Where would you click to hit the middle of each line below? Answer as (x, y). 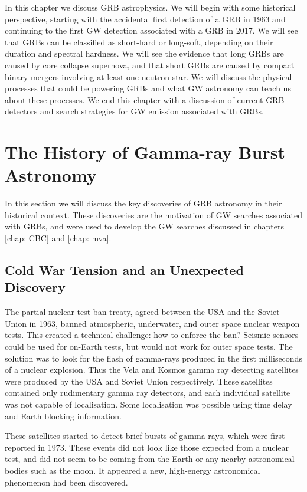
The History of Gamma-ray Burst (145, 152)
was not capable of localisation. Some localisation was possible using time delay (148, 404)
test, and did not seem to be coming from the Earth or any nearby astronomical (150, 459)
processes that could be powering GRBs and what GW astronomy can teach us (148, 88)
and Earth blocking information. (63, 416)
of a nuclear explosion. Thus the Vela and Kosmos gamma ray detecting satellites (152, 370)
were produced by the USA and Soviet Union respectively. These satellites (139, 381)
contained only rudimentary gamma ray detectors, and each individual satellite (148, 393)
